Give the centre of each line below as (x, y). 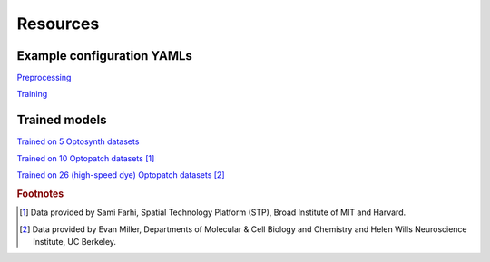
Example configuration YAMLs (104, 56)
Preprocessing (44, 78)
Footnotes (40, 193)
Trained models (62, 120)
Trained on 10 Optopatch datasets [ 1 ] (86, 158)
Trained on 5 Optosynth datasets (78, 141)
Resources (58, 24)
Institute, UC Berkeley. (75, 241)
